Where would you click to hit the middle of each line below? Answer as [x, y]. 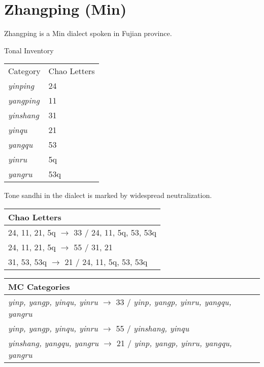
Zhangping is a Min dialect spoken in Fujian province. [88, 33]
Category [24, 71]
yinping [21, 86]
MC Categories [39, 286]
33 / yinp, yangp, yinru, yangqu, [174, 302]
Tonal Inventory [29, 50]
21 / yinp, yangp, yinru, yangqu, [174, 343]
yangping [24, 101]
